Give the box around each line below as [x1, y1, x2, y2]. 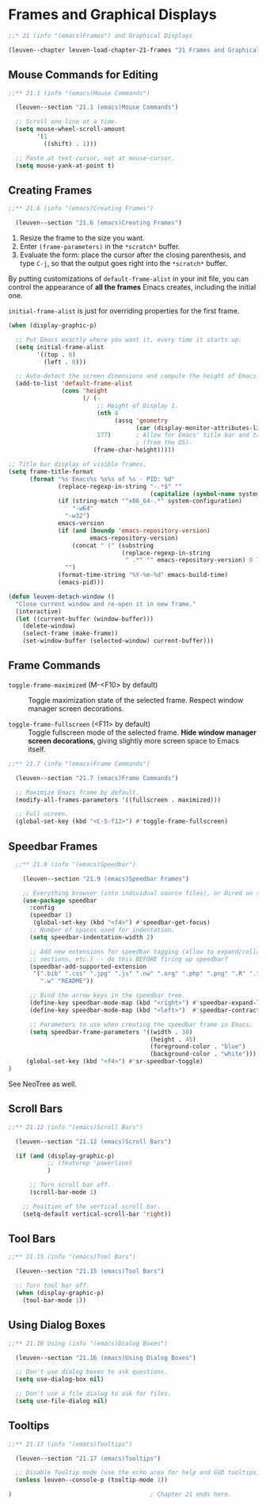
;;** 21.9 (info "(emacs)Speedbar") [15, 860, 136, 868]
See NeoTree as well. [8, 1079, 78, 1089]
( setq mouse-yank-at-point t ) [15, 161, 115, 170]
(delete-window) [22, 622, 77, 630]
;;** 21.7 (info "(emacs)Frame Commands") [8, 759, 150, 767]
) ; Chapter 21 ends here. [8, 1490, 232, 1499]
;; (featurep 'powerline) [47, 1159, 133, 1167]
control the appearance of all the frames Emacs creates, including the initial [8, 282, 256, 292]
